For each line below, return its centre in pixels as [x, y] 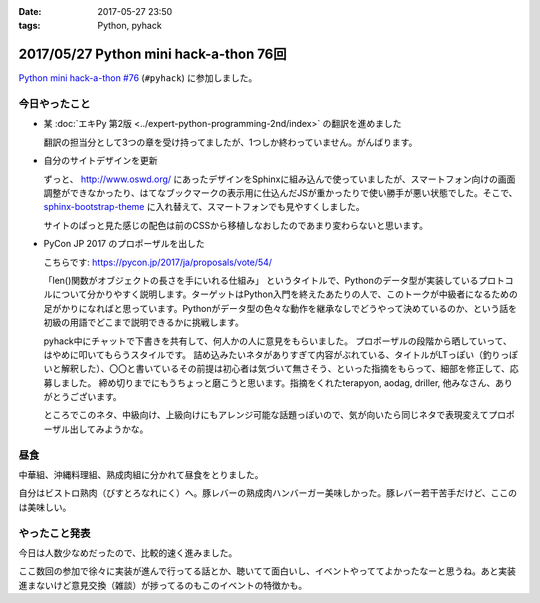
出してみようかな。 [109, 429]
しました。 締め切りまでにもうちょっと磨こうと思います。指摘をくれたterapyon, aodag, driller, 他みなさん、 [273, 382]
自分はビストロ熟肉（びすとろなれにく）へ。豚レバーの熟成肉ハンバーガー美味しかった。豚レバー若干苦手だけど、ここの [268, 493]
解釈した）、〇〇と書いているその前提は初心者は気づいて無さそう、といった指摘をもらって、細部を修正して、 [285, 369]
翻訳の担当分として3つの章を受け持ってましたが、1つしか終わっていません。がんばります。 [230, 142]
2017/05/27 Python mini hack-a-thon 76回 [152, 54]
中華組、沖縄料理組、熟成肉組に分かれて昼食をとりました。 [141, 474]
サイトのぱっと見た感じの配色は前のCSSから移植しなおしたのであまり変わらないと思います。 [236, 225]
